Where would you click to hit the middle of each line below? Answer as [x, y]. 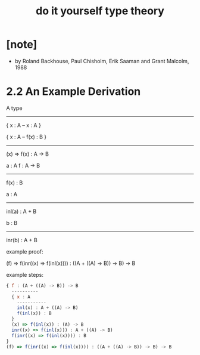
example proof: [25, 251]
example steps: [25, 274]
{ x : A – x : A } [24, 125]
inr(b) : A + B [22, 240]
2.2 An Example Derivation [74, 92]
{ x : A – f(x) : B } [26, 137]
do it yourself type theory [100, 11]
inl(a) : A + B [21, 211]
